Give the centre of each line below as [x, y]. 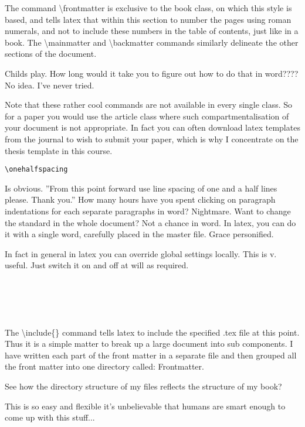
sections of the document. [51, 54]
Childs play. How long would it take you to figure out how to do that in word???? [152, 73]
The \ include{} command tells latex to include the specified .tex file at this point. [152, 332]
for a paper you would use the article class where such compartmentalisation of [147, 116]
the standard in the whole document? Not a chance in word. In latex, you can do [150, 222]
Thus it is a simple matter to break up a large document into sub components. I [149, 344]
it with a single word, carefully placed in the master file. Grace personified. [139, 234]
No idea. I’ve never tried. [50, 85]
